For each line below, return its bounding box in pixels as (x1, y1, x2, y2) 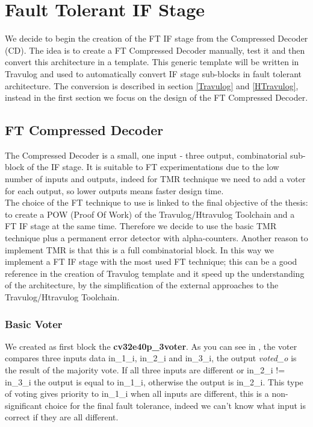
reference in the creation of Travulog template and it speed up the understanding (5, 267, 305, 279)
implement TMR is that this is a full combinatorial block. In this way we (5, 243, 274, 256)
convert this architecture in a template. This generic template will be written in (5, 55, 299, 68)
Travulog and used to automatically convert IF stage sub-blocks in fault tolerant (5, 67, 302, 80)
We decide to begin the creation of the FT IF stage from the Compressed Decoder (5, 32, 308, 45)
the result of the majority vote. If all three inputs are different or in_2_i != (5, 364, 285, 376)
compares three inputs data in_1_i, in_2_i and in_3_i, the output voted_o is (5, 352, 297, 364)
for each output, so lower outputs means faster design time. (5, 184, 224, 197)
